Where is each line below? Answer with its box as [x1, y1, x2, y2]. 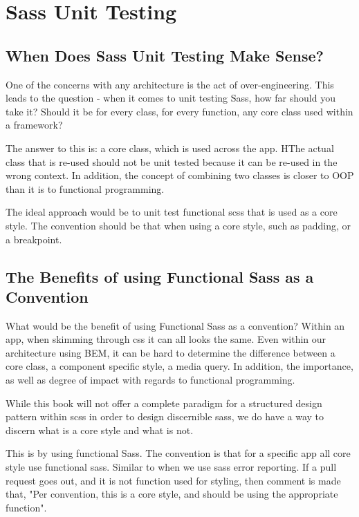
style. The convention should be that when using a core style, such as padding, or [6, 218, 351, 232]
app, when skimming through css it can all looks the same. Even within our [6, 332, 326, 346]
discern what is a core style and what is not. [6, 422, 194, 437]
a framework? [6, 117, 63, 132]
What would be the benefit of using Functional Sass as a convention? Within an [6, 318, 345, 332]
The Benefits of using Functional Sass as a [6, 265, 314, 287]
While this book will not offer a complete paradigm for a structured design [6, 395, 322, 410]
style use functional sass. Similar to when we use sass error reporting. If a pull [6, 460, 337, 474]
